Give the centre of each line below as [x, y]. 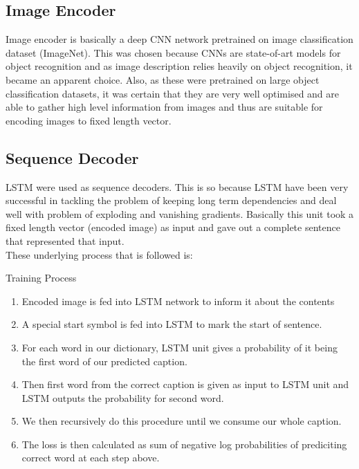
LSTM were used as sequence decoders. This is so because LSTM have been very [177, 186]
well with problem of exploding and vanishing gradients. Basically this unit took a [180, 213]
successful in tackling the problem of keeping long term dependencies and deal [171, 200]
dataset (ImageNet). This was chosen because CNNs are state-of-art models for [173, 52]
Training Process [41, 278]
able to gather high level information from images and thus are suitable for [164, 107]
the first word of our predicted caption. [104, 361]
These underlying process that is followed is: [99, 254]
